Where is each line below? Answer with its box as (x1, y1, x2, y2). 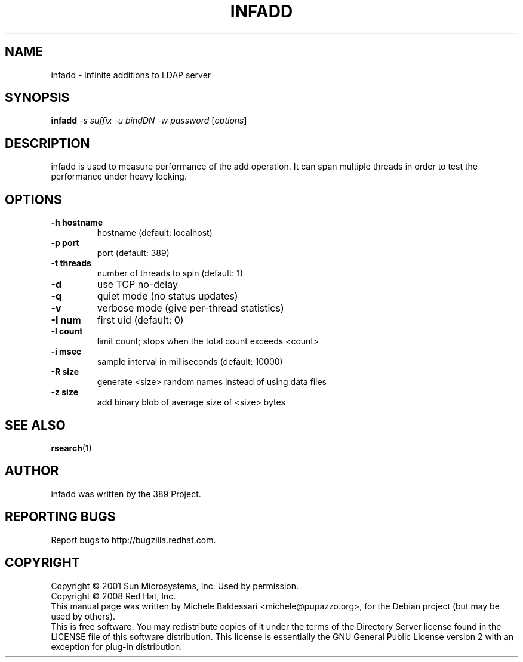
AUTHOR (5, 463, 59, 479)
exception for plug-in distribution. (51, 641, 183, 652)
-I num (51, 314, 81, 327)
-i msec (51, 346, 82, 357)
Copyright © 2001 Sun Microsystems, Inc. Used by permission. (51, 580, 299, 591)
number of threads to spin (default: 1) (97, 268, 244, 279)
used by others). (51, 611, 116, 621)
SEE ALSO (5, 417, 66, 433)
